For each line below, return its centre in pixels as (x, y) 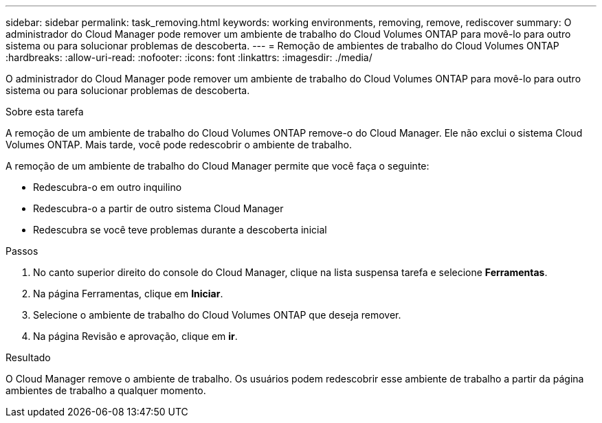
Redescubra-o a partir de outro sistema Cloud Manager (158, 208)
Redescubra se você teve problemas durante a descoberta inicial (180, 230)
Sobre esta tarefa (45, 112)
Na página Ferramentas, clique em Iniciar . (128, 294)
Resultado (28, 357)
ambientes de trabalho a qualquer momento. (106, 390)
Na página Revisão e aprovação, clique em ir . (135, 336)
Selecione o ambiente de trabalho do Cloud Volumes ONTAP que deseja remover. (217, 315)
